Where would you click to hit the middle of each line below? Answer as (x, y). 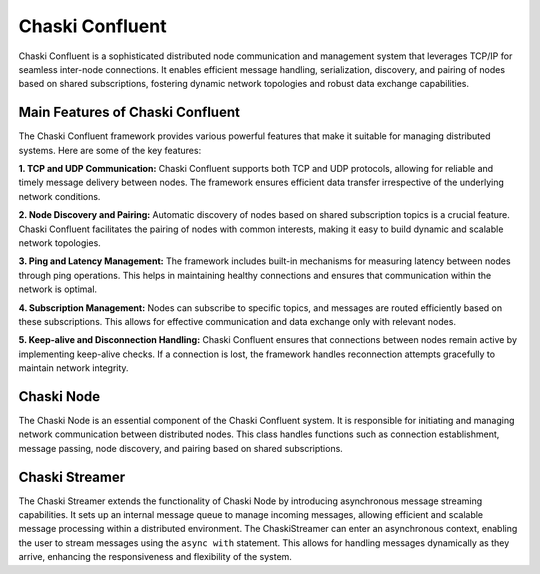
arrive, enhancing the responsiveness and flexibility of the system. (155, 557)
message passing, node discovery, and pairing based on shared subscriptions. (181, 448)
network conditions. (59, 196)
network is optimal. (58, 289)
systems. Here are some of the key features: (110, 150)
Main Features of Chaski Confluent (129, 112)
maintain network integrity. (73, 368)
